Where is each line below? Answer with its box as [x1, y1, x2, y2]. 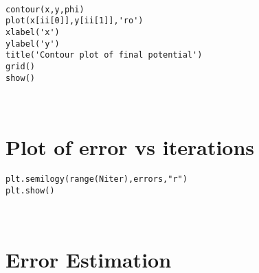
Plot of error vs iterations [5, 133, 255, 161]
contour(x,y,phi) [5, 4, 85, 14]
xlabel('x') [5, 27, 60, 37]
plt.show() [5, 185, 55, 195]
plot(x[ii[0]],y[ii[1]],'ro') [5, 16, 144, 26]
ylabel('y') [5, 38, 60, 49]
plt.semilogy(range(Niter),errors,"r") [5, 174, 188, 184]
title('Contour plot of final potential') [5, 50, 203, 60]
